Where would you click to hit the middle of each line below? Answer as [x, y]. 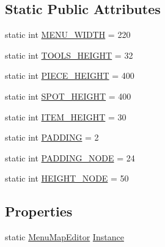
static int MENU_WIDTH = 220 [68, 35]
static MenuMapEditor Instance [64, 237]
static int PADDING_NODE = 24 [70, 157]
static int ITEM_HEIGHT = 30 [66, 116]
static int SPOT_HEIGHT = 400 [68, 96]
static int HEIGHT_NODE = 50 [67, 178]
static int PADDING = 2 [52, 137]
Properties [39, 211]
